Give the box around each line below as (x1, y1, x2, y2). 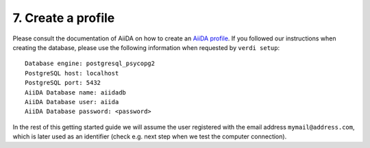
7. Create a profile (12, 10, 115, 25)
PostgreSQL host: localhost (25, 69, 119, 77)
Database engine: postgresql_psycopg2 (25, 60, 156, 68)
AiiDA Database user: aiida (25, 98, 119, 106)
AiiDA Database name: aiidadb (25, 88, 127, 96)
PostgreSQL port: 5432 (25, 79, 101, 87)
